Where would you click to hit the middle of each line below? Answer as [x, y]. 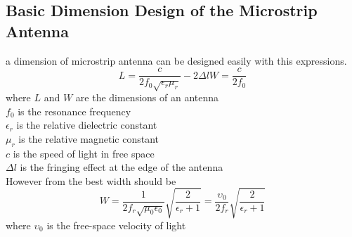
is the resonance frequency [74, 111]
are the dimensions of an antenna [147, 97]
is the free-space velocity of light [116, 225]
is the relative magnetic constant [89, 138]
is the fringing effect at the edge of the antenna [122, 167]
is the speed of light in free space [84, 153]
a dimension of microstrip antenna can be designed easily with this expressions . [176, 60]
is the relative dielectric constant [87, 125]
